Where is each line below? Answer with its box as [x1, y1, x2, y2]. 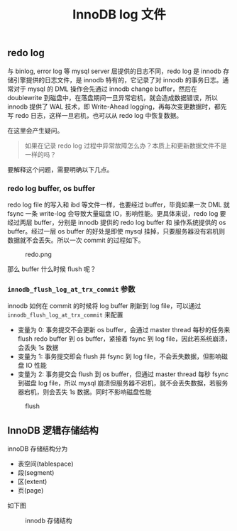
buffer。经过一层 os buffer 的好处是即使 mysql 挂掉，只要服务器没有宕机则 [7, 226, 226, 235]
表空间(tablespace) [17, 459, 74, 469]
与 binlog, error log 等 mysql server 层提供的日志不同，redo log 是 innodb [7, 67, 222, 75]
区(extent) [17, 477, 48, 486]
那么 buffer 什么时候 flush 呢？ [7, 264, 97, 273]
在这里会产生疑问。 [7, 126, 64, 135]
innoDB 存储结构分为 [7, 444, 68, 453]
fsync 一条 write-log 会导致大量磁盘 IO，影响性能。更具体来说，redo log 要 [7, 209, 226, 217]
